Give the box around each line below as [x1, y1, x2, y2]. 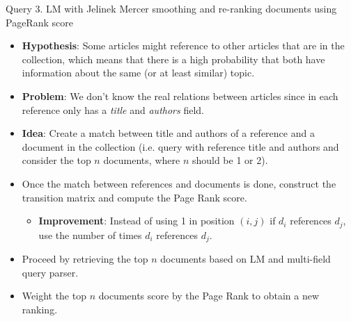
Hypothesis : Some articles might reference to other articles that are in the [22, 38, 345, 53]
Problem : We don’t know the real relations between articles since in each [22, 88, 338, 103]
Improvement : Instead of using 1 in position [38, 213, 235, 228]
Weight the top [22, 288, 86, 303]
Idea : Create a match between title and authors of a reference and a [22, 126, 315, 140]
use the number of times [38, 227, 142, 242]
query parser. [22, 265, 79, 279]
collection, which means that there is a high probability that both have [22, 51, 325, 66]
